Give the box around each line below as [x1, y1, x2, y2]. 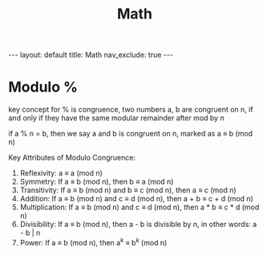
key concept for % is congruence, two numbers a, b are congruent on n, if [8, 105, 254, 115]
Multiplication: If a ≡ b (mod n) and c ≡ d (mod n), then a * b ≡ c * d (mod [19, 202, 260, 212]
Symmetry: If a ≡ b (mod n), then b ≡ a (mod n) [19, 177, 174, 187]
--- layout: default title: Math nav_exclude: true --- [8, 50, 174, 60]
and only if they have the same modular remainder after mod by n [8, 113, 225, 123]
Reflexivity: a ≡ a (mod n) [19, 168, 103, 178]
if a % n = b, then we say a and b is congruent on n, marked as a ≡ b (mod [8, 129, 253, 139]
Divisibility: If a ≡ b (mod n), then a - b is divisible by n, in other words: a [19, 220, 257, 229]
